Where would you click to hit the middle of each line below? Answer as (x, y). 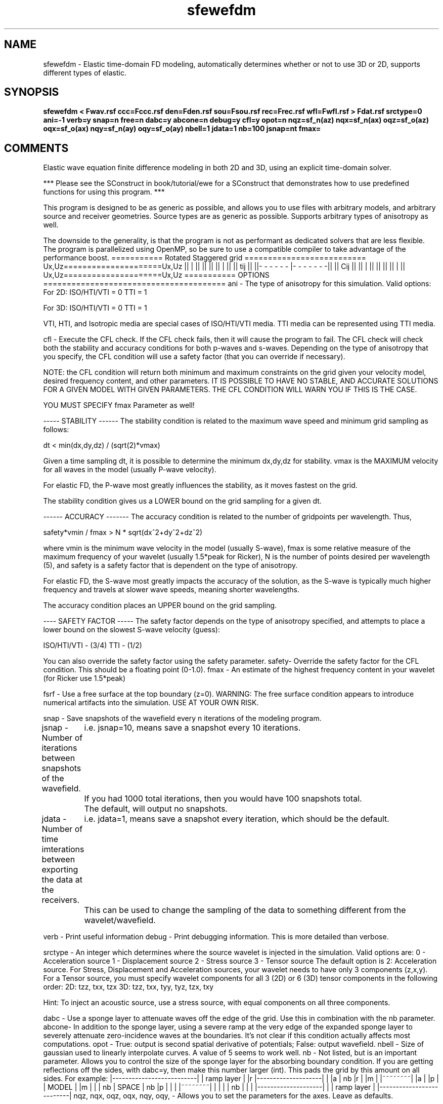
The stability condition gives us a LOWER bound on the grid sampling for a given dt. (182, 501)
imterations (63, 849)
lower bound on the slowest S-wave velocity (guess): (131, 630)
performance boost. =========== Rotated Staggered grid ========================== (205, 258)
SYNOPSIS (32, 92)
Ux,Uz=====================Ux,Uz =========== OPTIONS (156, 275)
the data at (62, 880)
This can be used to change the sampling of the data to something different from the (245, 910)
